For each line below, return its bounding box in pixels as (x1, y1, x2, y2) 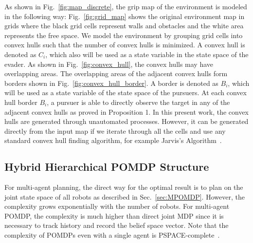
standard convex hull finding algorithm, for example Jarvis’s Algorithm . (4, 135, 222, 145)
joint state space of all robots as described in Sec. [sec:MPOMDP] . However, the (4, 191, 245, 202)
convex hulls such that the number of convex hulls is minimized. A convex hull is (4, 40, 245, 50)
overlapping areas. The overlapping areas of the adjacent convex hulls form (4, 68, 228, 79)
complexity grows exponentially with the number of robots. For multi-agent (4, 201, 230, 211)
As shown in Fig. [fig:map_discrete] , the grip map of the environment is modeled (4, 1, 247, 11)
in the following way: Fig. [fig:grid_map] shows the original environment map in (4, 11, 245, 21)
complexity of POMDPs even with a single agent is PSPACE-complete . (4, 230, 220, 240)
